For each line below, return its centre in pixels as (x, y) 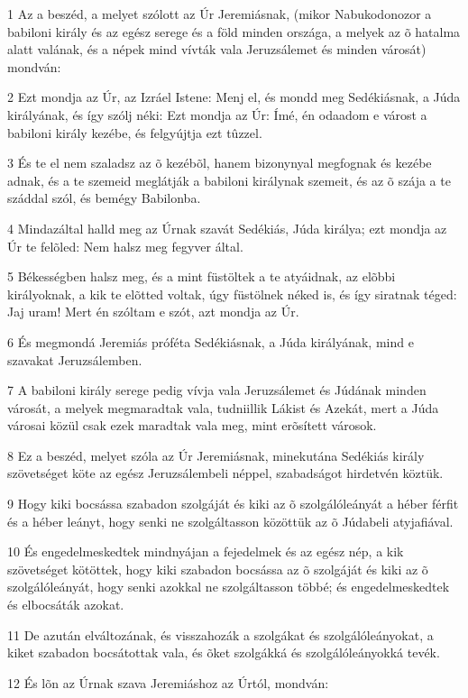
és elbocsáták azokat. (66, 605)
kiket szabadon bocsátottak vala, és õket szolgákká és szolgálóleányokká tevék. (224, 652)
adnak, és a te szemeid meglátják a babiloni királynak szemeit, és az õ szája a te (229, 180)
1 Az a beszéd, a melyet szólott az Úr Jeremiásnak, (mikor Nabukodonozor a (220, 14)
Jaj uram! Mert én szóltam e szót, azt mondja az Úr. (153, 312)
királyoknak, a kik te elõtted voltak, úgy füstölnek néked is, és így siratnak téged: (232, 294)
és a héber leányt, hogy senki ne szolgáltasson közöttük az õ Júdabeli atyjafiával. (230, 521)
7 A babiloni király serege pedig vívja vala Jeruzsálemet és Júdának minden (217, 390)
